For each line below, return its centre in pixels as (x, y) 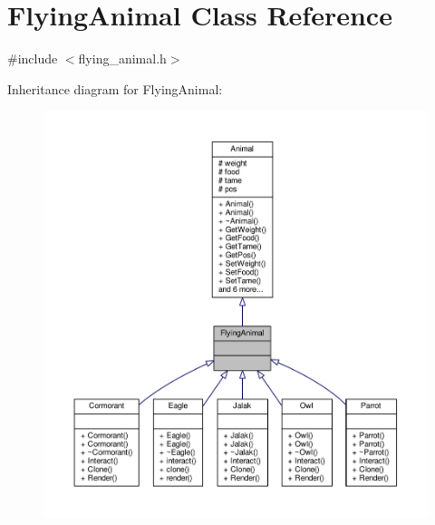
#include (33, 58)
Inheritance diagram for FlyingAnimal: (115, 88)
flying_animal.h (122, 58)
